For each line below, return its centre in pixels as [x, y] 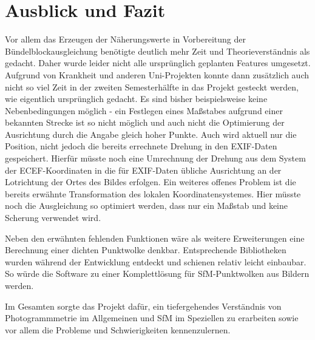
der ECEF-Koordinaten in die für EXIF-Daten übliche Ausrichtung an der [143, 170]
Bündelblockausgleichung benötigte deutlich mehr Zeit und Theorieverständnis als [157, 51]
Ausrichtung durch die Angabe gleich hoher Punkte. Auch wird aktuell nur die [151, 134]
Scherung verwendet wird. [53, 218]
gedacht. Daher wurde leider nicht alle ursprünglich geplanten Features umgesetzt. [158, 63]
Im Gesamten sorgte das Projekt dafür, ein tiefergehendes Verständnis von [143, 306]
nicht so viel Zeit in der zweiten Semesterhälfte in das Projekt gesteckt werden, [152, 87]
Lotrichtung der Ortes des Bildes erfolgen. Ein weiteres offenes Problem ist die [151, 182]
